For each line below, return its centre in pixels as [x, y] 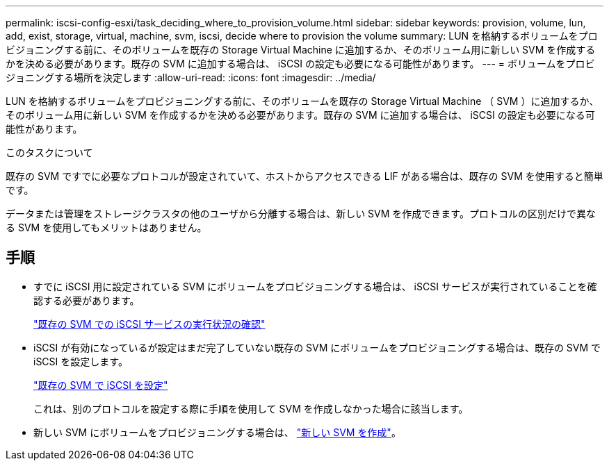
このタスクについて [49, 152]
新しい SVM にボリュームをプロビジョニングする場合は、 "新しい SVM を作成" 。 [217, 432]
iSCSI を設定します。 [81, 361]
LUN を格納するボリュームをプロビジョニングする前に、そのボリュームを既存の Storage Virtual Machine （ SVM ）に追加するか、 [302, 101]
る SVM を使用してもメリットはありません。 [106, 227]
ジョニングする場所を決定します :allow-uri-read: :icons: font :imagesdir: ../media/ [191, 77]
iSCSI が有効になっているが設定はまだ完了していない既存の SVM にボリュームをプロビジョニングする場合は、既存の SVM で [317, 347]
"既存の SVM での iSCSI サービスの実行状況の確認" [149, 324]
